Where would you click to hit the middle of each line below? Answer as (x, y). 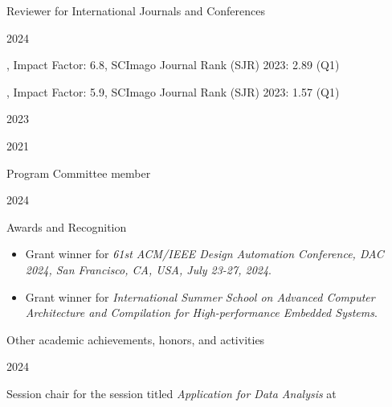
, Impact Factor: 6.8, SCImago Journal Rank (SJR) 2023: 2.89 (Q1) (173, 65)
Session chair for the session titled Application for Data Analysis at (171, 393)
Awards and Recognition (67, 226)
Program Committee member (79, 173)
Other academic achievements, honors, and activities (136, 339)
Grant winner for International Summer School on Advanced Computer (200, 296)
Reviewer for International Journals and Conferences (136, 10)
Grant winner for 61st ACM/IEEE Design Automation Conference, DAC (204, 254)
